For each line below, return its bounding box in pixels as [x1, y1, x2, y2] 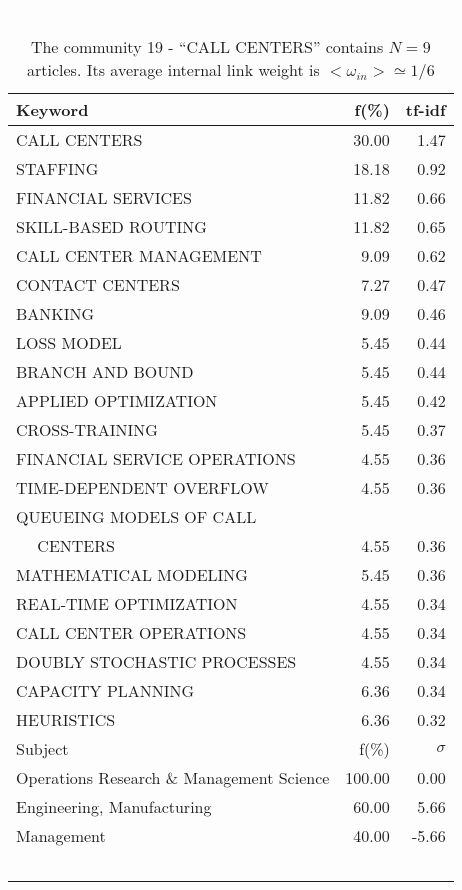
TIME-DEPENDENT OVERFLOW [16, 475, 269, 499]
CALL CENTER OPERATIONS [16, 620, 247, 644]
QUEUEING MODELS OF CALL [16, 504, 257, 528]
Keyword [16, 97, 89, 121]
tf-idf [405, 97, 446, 121]
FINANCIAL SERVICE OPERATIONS [16, 446, 296, 470]
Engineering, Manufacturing [16, 794, 212, 818]
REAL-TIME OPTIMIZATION [16, 591, 238, 615]
